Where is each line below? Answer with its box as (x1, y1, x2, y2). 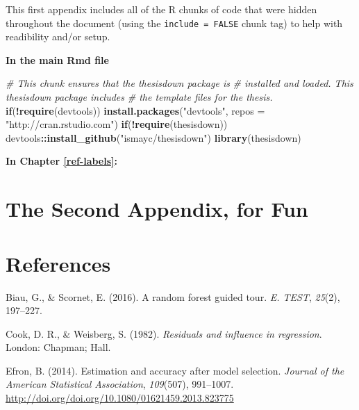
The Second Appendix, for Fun (6, 195, 308, 223)
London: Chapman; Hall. (6, 340, 111, 354)
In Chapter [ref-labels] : (6, 154, 117, 168)
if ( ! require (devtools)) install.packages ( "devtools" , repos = (6, 103, 265, 117)
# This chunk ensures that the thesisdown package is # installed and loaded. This (6, 76, 353, 90)
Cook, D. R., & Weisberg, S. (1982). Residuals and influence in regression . (6, 326, 322, 341)
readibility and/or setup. (6, 29, 110, 44)
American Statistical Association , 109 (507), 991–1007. (6, 377, 234, 391)
